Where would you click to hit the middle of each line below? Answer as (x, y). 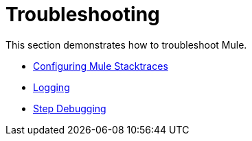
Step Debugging (70, 108)
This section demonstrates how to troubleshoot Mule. (126, 44)
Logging (51, 87)
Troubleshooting (83, 14)
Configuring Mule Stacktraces (101, 66)
